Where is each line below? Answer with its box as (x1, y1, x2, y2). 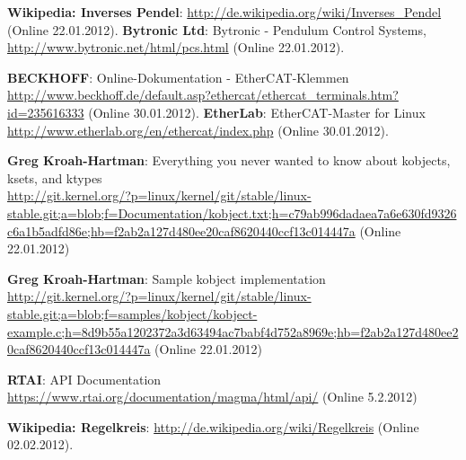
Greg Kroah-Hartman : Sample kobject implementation (7, 269, 326, 287)
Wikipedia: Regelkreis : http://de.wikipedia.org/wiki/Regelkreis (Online (7, 417, 419, 436)
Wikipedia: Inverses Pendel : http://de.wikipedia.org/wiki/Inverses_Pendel (7, 3, 442, 21)
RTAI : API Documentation (7, 369, 162, 388)
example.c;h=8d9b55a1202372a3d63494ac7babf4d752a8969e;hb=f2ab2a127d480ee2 (7, 322, 459, 341)
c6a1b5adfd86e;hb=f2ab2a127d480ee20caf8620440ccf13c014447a (7, 221, 356, 240)
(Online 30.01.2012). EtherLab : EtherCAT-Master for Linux (88, 102, 426, 121)
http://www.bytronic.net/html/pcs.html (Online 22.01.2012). (7, 38, 345, 57)
